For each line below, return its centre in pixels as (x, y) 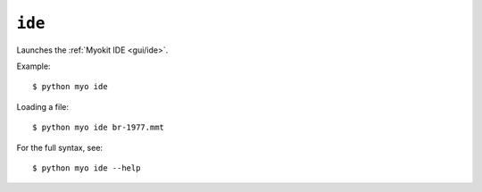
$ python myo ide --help (87, 168)
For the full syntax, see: (59, 147)
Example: (33, 66)
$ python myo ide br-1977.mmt (99, 128)
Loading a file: (43, 106)
